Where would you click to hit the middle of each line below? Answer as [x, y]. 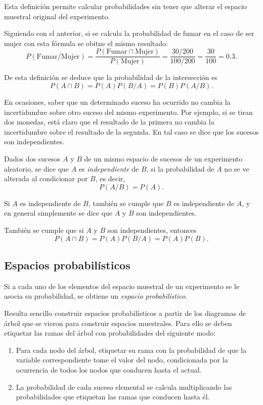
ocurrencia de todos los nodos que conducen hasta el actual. [109, 369]
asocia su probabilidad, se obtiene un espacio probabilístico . [96, 296]
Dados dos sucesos [32, 158]
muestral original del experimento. [57, 16]
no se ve [237, 168]
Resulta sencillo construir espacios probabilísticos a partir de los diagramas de [125, 313]
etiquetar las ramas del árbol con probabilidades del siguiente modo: [110, 333]
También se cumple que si [44, 230]
